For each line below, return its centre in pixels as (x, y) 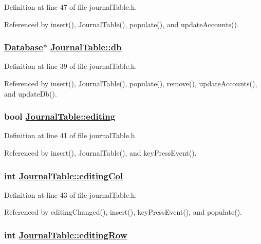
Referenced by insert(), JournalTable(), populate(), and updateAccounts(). (122, 24)
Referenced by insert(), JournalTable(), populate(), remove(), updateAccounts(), (131, 83)
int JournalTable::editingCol (64, 175)
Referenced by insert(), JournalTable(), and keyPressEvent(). (100, 153)
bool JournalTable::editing (60, 116)
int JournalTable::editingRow (66, 234)
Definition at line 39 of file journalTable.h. (71, 66)
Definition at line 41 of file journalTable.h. (71, 135)
